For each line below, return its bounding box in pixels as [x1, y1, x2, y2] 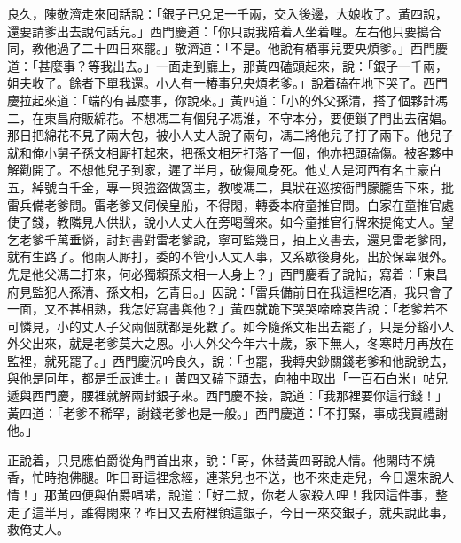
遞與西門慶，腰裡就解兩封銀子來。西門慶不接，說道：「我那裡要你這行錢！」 [7, 386, 448, 405]
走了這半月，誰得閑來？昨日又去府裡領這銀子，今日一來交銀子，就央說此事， [7, 502, 454, 521]
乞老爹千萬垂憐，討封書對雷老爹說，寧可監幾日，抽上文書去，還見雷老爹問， [7, 229, 454, 248]
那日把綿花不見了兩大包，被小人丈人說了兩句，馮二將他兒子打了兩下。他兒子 [7, 126, 454, 144]
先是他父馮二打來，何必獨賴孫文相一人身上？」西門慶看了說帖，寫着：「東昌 [7, 264, 448, 283]
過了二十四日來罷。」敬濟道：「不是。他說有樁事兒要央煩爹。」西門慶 [56, 39, 448, 58]
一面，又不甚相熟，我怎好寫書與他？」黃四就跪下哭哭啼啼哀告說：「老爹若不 [7, 299, 448, 318]
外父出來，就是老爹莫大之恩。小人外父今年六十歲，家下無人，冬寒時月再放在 [7, 334, 454, 353]
